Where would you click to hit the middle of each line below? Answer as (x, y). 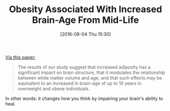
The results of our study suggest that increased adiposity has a (84, 67)
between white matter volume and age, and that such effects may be (90, 78)
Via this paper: (21, 57)
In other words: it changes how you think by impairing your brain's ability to (84, 98)
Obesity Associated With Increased (86, 9)
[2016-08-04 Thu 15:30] (86, 34)
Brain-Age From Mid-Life (86, 20)
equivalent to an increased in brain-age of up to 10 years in (79, 83)
